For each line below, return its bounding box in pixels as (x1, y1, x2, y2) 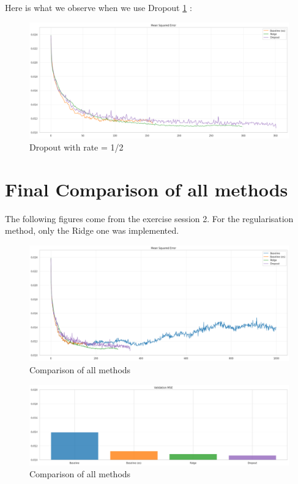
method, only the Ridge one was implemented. (5, 224, 179, 237)
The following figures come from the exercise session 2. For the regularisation (5, 212, 294, 225)
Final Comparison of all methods (5, 176, 288, 201)
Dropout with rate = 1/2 (29, 140, 124, 153)
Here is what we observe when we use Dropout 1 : (5, 1, 192, 13)
